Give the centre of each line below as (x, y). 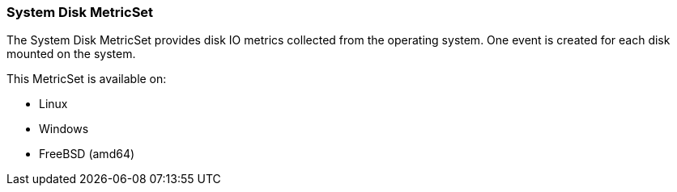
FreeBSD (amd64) (87, 154)
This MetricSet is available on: (87, 79)
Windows (64, 129)
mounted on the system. (71, 54)
